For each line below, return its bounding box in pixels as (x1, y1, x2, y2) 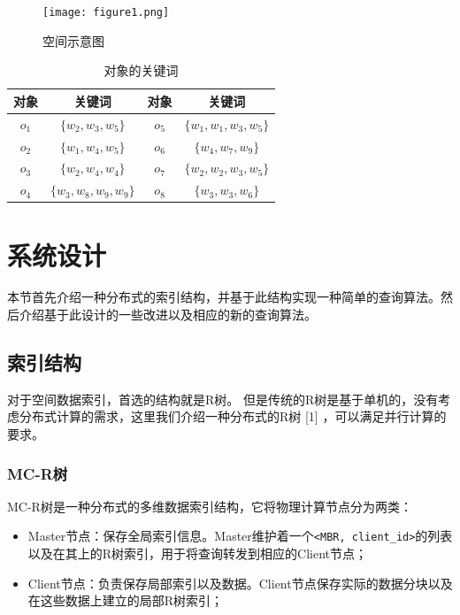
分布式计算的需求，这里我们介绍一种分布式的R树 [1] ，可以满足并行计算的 (19, 407, 447, 426)
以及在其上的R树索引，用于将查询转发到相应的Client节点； (27, 544, 368, 563)
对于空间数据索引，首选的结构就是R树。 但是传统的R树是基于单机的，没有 (7, 389, 439, 408)
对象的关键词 (103, 61, 179, 80)
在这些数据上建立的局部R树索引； (27, 591, 224, 610)
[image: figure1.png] (42, 6, 170, 19)
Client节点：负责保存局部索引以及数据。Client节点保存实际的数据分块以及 (27, 573, 453, 592)
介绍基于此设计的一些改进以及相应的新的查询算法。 (19, 305, 317, 324)
